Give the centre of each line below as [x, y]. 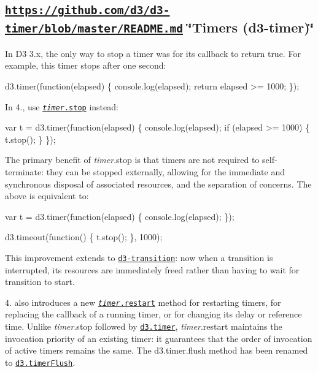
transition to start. [40, 282]
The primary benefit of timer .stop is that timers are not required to [132, 160]
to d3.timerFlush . [40, 362]
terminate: [25, 171]
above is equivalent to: [47, 196]
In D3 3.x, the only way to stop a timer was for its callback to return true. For [153, 53]
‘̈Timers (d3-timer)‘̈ [251, 27]
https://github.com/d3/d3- [87, 10]
